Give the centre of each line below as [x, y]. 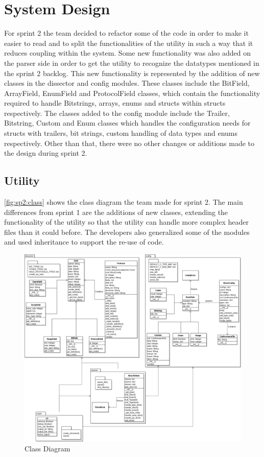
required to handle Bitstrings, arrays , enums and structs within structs [115, 103]
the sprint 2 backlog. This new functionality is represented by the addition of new [132, 73]
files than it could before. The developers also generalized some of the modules [127, 232]
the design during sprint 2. [46, 153]
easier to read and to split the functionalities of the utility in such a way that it [129, 43]
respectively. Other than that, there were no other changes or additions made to [129, 143]
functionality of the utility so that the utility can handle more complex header [126, 222]
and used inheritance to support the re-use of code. [84, 242]
